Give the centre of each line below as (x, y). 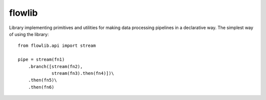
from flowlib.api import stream (57, 46)
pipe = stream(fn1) (41, 60)
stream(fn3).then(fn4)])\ (83, 73)
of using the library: (29, 34)
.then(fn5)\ (42, 80)
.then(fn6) (41, 87)
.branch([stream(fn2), (55, 66)
